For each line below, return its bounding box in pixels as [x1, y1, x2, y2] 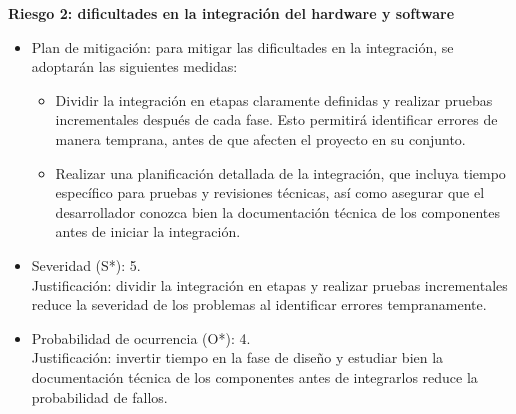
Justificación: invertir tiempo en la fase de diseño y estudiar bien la [31, 347, 444, 368]
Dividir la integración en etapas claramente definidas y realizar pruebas [55, 89, 493, 110]
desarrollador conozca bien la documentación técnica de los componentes [55, 201, 501, 222]
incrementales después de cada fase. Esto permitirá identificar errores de [55, 109, 498, 130]
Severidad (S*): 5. [31, 254, 141, 275]
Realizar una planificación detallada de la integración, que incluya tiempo [55, 162, 506, 183]
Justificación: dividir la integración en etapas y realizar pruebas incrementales [31, 274, 508, 295]
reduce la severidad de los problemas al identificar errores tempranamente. [31, 294, 487, 315]
